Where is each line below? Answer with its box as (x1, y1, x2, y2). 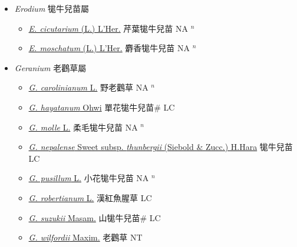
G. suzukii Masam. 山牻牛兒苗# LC (28, 211, 161, 223)
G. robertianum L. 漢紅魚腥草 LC (28, 191, 152, 203)
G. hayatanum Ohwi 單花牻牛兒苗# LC (28, 101, 175, 113)
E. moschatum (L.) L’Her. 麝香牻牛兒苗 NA (28, 42, 190, 54)
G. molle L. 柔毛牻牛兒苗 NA (28, 121, 138, 133)
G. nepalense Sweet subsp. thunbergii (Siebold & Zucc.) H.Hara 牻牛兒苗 (28, 141, 293, 153)
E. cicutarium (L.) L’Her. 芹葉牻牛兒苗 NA (28, 22, 189, 34)
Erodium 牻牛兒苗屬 (14, 2, 90, 14)
